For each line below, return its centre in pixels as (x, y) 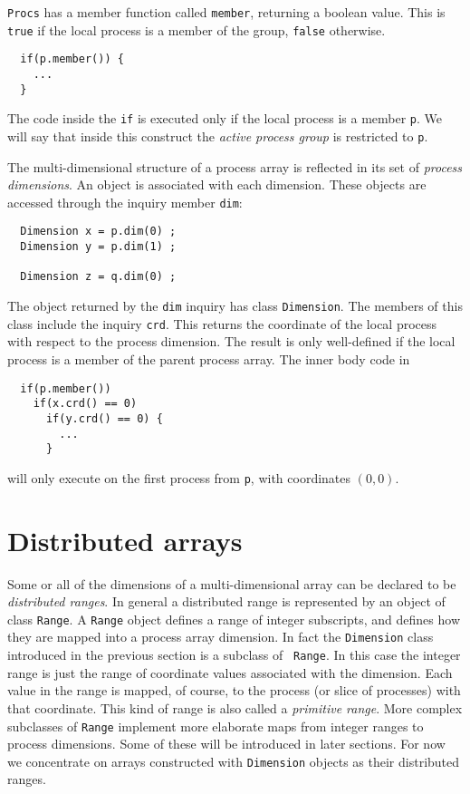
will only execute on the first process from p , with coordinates (179, 477)
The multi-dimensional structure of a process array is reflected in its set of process (235, 166)
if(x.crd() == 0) (85, 404)
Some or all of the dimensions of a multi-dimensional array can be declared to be (232, 583)
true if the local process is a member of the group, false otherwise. (197, 29)
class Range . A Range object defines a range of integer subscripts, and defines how (234, 619)
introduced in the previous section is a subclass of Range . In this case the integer (234, 655)
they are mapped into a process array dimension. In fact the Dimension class (221, 637)
